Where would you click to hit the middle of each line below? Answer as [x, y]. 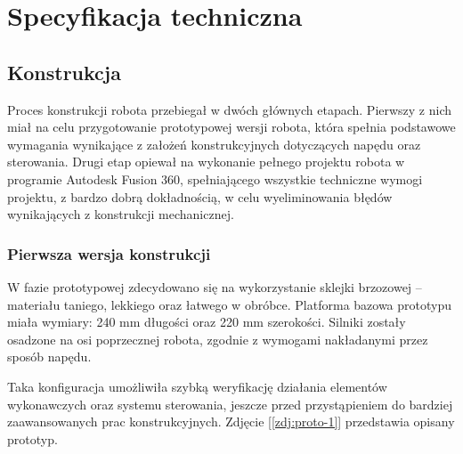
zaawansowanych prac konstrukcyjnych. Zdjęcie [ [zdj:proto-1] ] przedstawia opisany [231, 422]
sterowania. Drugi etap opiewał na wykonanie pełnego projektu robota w [206, 162]
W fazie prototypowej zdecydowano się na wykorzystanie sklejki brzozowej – [215, 286]
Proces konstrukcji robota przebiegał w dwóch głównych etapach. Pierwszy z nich [230, 109]
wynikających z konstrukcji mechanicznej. [121, 214]
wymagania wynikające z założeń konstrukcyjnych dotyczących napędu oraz [214, 144]
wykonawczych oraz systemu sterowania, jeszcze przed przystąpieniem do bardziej [230, 404]
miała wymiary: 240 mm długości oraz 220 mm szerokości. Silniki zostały [207, 322]
